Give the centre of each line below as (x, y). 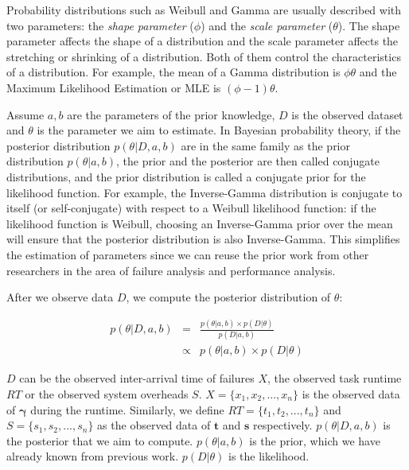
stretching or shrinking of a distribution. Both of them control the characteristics (204, 56)
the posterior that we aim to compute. (100, 440)
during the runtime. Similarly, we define (127, 409)
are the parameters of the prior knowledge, (171, 114)
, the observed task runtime (335, 378)
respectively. (283, 425)
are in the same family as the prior (266, 145)
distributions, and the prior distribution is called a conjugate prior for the (186, 176)
